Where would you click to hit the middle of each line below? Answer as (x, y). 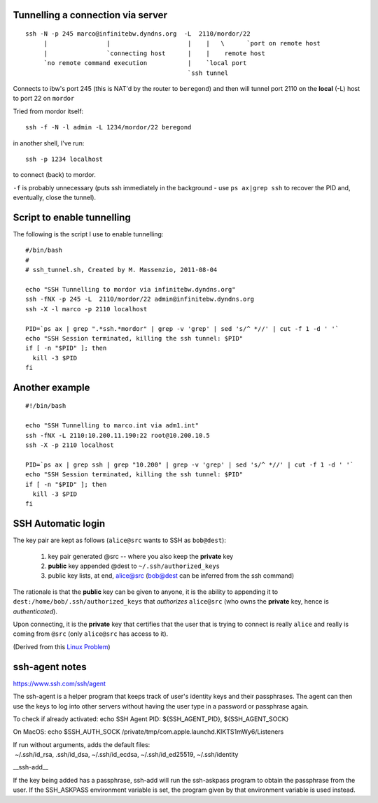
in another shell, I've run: (49, 143)
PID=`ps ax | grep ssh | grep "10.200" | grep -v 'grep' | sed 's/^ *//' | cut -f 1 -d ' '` (190, 464)
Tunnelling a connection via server (90, 15)
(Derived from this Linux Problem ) (62, 646)
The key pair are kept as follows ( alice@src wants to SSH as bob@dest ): (120, 540)
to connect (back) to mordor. (54, 175)
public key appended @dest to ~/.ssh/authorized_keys (134, 566)
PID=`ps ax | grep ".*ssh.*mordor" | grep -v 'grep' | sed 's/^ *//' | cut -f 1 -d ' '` (182, 328)
